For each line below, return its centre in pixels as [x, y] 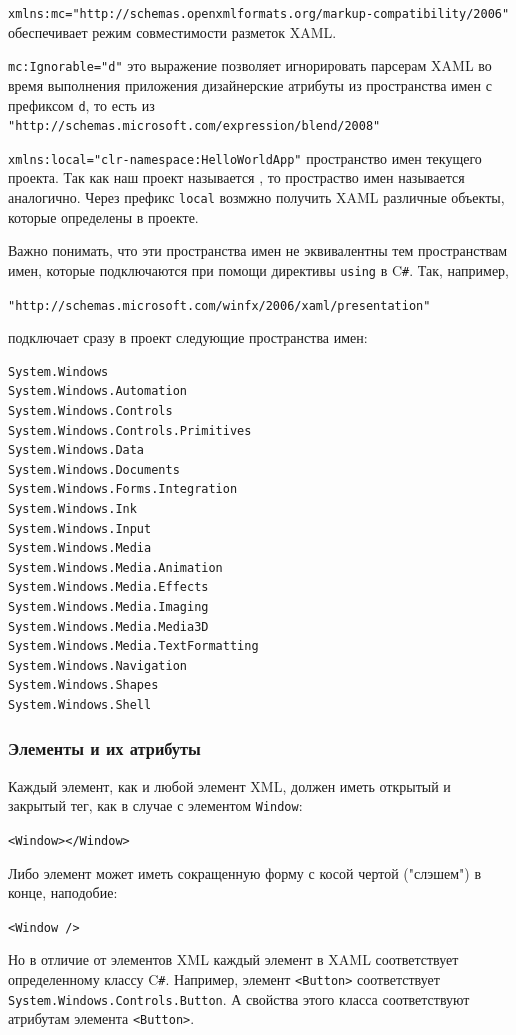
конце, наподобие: [63, 892]
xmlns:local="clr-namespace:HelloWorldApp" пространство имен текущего [245, 157]
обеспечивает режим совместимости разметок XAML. [172, 31]
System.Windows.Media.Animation [115, 567]
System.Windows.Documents [94, 469]
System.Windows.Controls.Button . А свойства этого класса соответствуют [239, 998]
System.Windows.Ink [72, 508]
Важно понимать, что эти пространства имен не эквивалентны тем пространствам [257, 250]
